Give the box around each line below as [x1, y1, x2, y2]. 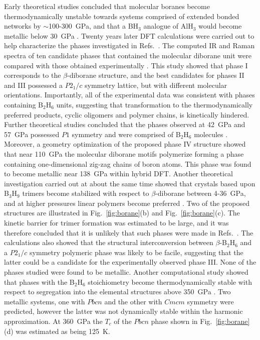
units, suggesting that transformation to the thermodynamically [56, 99, 253, 109]
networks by [4, 21, 41, 31]
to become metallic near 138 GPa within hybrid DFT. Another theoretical [4, 168, 233, 179]
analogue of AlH [143, 21, 193, 31]
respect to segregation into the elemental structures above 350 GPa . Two [4, 286, 231, 297]
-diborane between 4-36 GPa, [155, 188, 246, 198]
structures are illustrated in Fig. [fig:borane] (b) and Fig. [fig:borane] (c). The [4, 207, 240, 218]
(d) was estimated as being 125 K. [4, 325, 110, 336]
